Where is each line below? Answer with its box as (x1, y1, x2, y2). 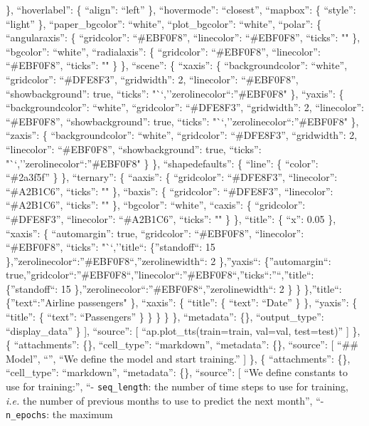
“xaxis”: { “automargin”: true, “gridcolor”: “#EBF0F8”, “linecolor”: (6, 225, 304, 240)
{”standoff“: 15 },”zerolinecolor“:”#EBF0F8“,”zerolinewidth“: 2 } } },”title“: (6, 281, 342, 296)
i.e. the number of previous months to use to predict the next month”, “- (6, 393, 324, 407)
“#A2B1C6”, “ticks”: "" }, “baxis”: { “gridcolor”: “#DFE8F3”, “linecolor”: (6, 183, 333, 198)
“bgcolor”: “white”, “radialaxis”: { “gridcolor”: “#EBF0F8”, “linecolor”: (6, 43, 321, 58)
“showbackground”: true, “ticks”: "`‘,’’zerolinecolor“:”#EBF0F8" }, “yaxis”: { (6, 85, 344, 100)
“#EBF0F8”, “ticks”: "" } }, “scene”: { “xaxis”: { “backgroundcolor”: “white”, (6, 58, 348, 73)
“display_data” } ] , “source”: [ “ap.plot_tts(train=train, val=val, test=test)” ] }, (6, 323, 360, 338)
